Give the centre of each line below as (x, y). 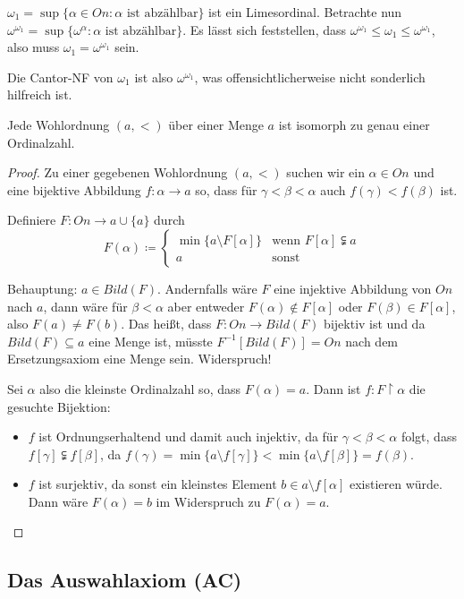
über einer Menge (216, 124)
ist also (154, 77)
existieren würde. (396, 484)
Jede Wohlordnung (59, 124)
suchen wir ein (325, 172)
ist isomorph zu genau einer (354, 124)
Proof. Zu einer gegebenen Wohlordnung (118, 172)
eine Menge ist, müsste (151, 341)
